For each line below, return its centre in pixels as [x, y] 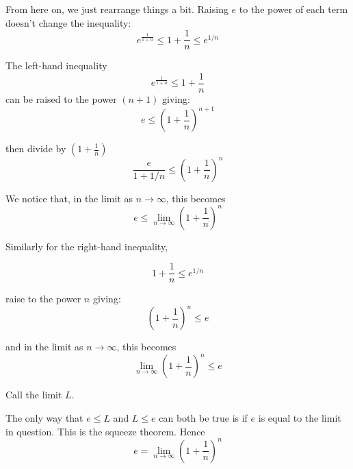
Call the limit [34, 395]
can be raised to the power [61, 98]
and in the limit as [44, 347]
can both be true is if [203, 418]
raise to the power [43, 299]
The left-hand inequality [56, 65]
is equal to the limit [300, 418]
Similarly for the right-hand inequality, [87, 246]
